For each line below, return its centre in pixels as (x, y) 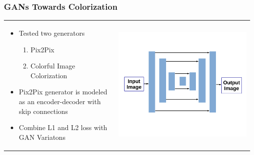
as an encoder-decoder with (60, 101)
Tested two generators (52, 33)
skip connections (43, 111)
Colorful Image (53, 66)
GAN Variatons (42, 137)
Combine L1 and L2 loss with (63, 127)
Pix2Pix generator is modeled (63, 92)
